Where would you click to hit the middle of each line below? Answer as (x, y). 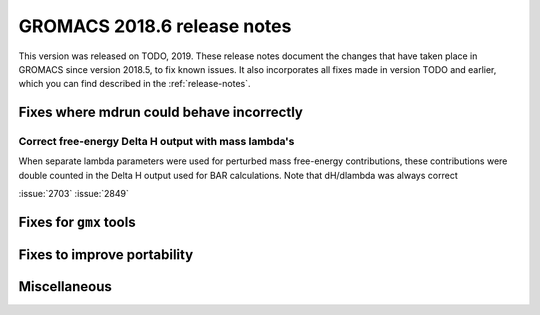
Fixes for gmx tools (77, 222)
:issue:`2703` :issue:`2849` (74, 194)
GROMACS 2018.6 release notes (155, 26)
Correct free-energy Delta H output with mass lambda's (156, 142)
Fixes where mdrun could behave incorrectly (161, 112)
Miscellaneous (65, 286)
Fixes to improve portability (106, 255)
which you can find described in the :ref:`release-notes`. (134, 84)
